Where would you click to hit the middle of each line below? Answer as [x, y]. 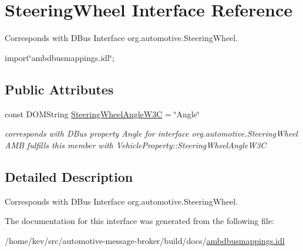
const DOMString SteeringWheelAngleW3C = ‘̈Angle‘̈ [102, 113]
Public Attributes [59, 89]
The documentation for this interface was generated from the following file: [139, 221]
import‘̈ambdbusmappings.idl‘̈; [60, 57]
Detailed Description [69, 176]
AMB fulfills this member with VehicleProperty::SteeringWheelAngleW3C [136, 145]
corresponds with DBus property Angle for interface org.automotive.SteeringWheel [151, 133]
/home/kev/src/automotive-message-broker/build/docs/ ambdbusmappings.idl [145, 240]
